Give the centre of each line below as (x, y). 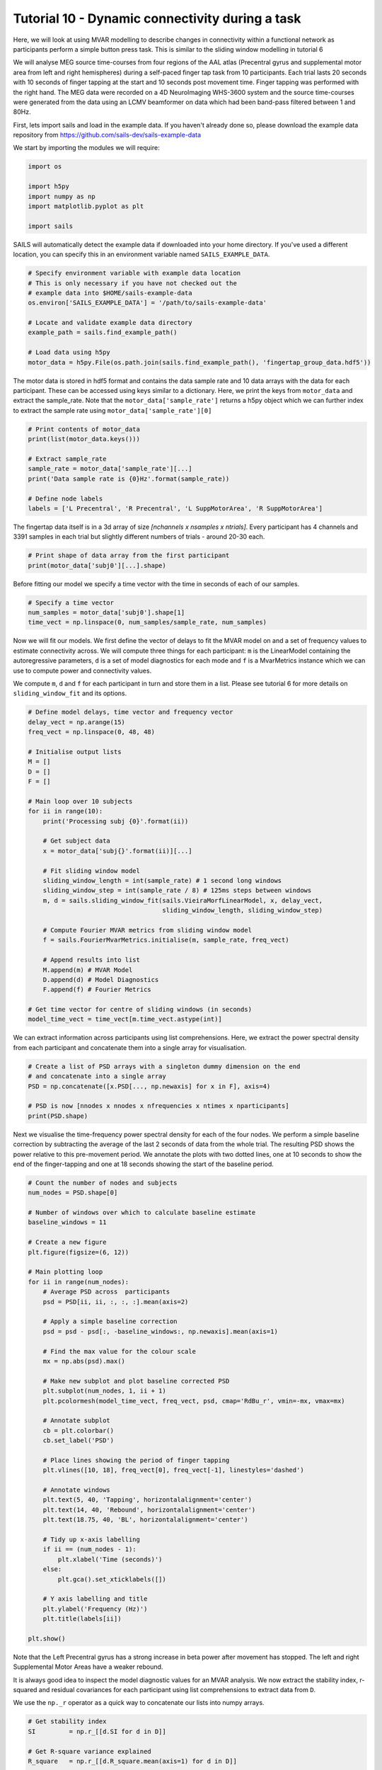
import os (45, 167)
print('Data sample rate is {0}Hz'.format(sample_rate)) (129, 479)
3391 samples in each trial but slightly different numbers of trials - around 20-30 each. (139, 537)
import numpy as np (62, 196)
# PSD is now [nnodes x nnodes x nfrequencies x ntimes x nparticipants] (158, 1106)
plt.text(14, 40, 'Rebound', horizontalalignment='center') (149, 1509)
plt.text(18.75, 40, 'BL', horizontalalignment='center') (145, 1520)
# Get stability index (67, 1722)
